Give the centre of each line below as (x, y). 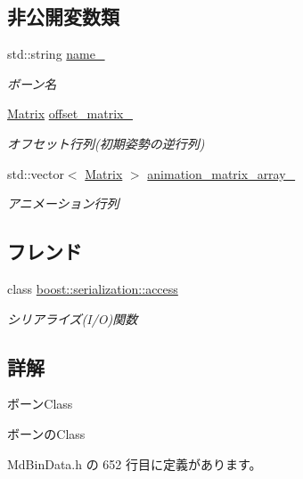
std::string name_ (56, 54)
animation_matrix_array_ (221, 173)
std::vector (36, 173)
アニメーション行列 (63, 203)
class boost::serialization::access (93, 288)
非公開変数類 (63, 16)
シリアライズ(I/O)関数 (73, 318)
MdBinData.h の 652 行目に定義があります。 (135, 463)
